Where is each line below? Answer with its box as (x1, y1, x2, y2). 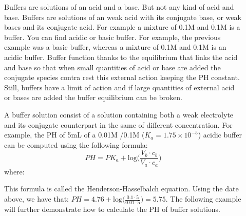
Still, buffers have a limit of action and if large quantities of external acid (4, 82, 235, 92)
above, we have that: (4, 193, 69, 204)
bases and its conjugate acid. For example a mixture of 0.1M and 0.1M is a (4, 22, 240, 32)
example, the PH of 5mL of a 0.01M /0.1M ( (4, 129, 145, 140)
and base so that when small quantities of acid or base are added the (4, 62, 221, 72)
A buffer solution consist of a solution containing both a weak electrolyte (4, 109, 234, 120)
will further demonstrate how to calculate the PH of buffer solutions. (4, 204, 220, 214)
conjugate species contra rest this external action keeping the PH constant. (4, 72, 240, 83)
